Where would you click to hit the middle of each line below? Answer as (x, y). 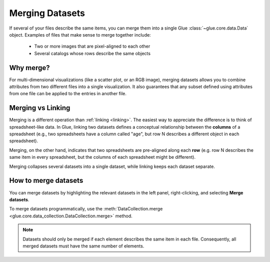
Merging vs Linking (40, 108)
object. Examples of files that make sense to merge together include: (80, 35)
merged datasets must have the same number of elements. (83, 246)
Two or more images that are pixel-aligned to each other (92, 46)
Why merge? (29, 68)
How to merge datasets (46, 181)
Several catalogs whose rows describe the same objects (92, 53)
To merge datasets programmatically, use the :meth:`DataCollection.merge (86, 209)
